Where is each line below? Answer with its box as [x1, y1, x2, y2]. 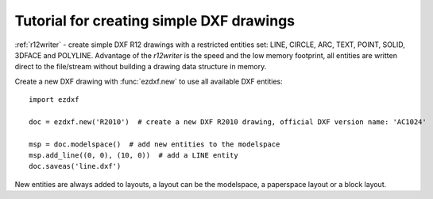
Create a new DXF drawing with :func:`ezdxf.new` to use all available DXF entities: [14, 76, 283, 86]
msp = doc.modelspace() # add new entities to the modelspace [29, 139, 280, 149]
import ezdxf [29, 96, 79, 104]
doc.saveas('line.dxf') [29, 162, 122, 171]
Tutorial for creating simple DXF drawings [14, 12, 296, 29]
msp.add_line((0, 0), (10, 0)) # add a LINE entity [29, 151, 238, 160]
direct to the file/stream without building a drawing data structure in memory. [14, 62, 267, 72]
